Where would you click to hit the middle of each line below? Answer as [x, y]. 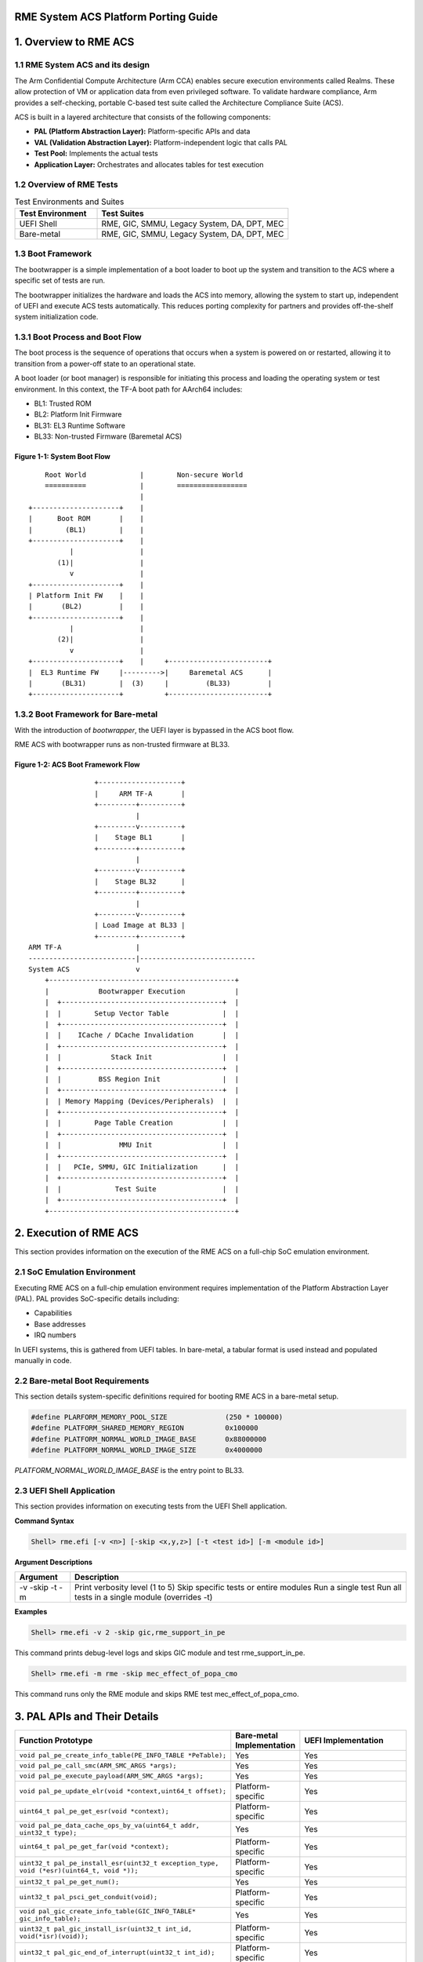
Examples [31, 1612]
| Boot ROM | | [87, 519]
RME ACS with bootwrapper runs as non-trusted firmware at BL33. [122, 744]
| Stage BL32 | [140, 881]
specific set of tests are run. [60, 281]
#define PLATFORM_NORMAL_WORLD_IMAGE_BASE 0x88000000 [149, 1439]
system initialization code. [56, 317]
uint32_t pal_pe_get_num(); [69, 1882]
